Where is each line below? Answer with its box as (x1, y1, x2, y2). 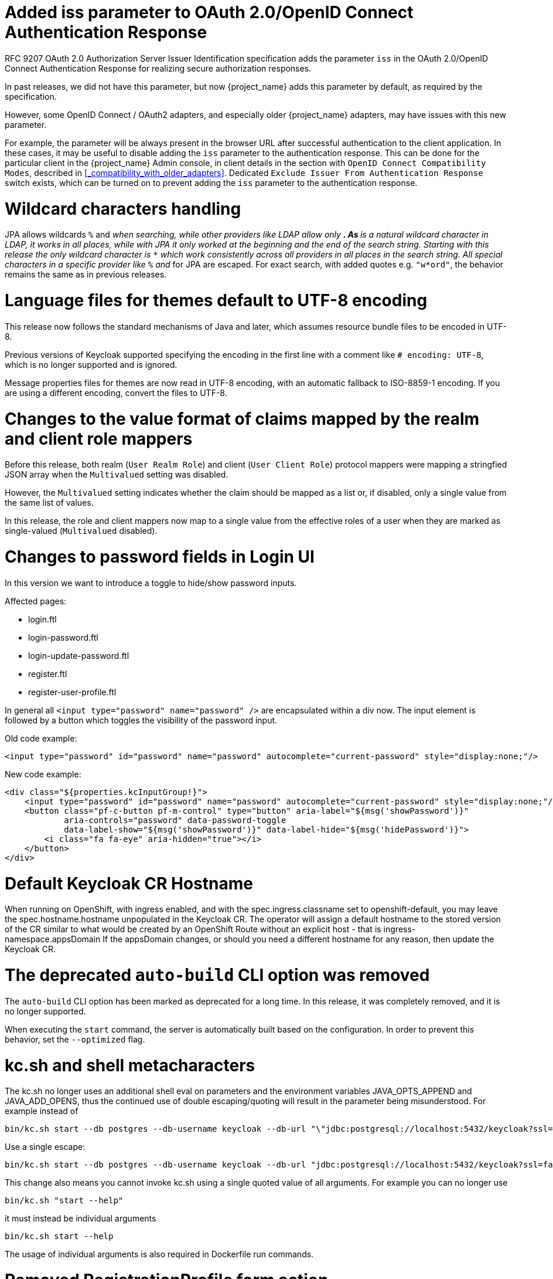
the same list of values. (5, 498, 94, 508)
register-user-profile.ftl (28, 686, 117, 697)
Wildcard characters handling (5, 198, 241, 219)
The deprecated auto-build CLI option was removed (5, 965, 430, 985)
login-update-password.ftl (28, 650, 129, 661)
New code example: (5, 769, 81, 779)
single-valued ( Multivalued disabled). (5, 526, 158, 536)
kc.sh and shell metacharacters (5, 1055, 255, 1075)
